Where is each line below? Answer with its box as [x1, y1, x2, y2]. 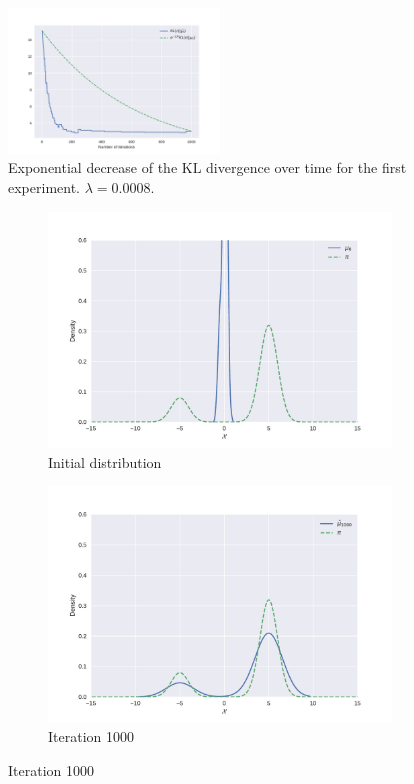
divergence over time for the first [206, 157, 407, 178]
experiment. [8, 176, 80, 197]
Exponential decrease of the [8, 157, 178, 178]
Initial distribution [48, 451, 162, 472]
